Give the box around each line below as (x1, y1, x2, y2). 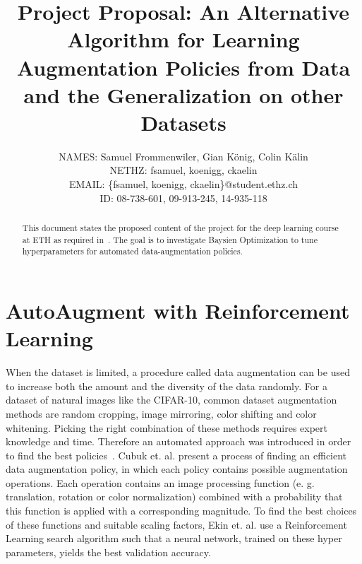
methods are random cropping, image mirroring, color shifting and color (6, 406, 317, 421)
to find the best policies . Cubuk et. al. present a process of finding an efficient (6, 447, 347, 462)
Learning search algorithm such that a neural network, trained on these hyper (6, 531, 342, 546)
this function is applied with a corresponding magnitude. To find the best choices (6, 503, 357, 518)
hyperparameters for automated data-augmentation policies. (22, 245, 243, 257)
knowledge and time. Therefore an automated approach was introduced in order (6, 434, 351, 449)
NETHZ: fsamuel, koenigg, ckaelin (109, 163, 258, 177)
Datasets (140, 107, 227, 136)
